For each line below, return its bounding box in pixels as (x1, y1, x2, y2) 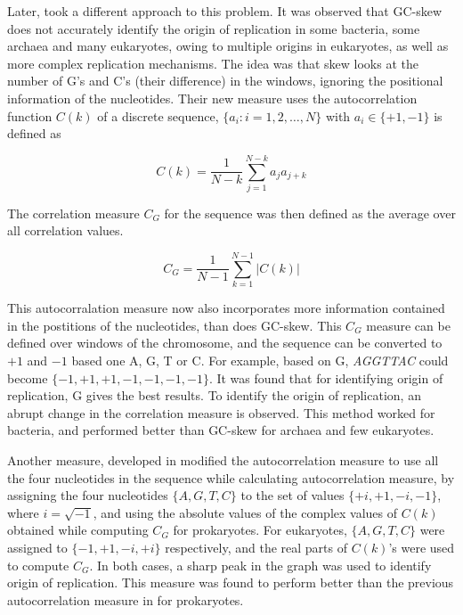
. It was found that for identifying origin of (208, 368, 443, 387)
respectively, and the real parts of (165, 537, 347, 556)
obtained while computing (7, 521, 149, 539)
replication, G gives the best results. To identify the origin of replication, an (7, 386, 421, 405)
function (7, 106, 53, 125)
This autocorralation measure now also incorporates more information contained (7, 299, 445, 317)
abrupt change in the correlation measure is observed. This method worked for (7, 403, 435, 422)
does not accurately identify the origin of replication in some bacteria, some (7, 19, 420, 37)
